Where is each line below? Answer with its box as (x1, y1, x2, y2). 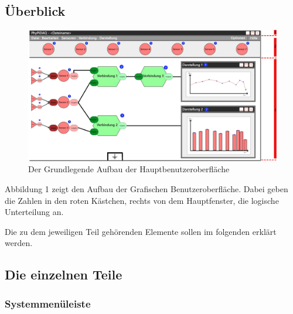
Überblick (5, 2, 66, 20)
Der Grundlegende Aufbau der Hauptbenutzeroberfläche (28, 163, 230, 175)
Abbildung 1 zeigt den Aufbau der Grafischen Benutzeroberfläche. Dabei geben (5, 182, 288, 194)
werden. (5, 237, 33, 249)
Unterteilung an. (5, 206, 64, 218)
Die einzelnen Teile (5, 265, 122, 284)
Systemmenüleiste (5, 296, 91, 310)
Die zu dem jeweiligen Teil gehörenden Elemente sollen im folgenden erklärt (5, 225, 277, 237)
